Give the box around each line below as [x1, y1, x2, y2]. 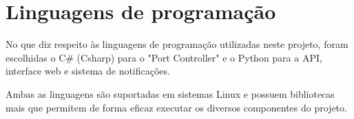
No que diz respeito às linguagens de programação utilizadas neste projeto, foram [6, 37, 348, 51]
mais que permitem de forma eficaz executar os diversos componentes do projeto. [6, 100, 347, 114]
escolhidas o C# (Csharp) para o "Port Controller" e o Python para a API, [6, 50, 322, 64]
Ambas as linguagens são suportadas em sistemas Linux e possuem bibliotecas [6, 86, 335, 101]
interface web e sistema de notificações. [6, 64, 170, 78]
